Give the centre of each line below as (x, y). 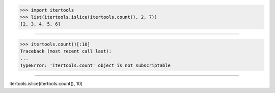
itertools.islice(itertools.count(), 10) (46, 84)
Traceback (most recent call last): (66, 51)
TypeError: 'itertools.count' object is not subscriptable (95, 65)
